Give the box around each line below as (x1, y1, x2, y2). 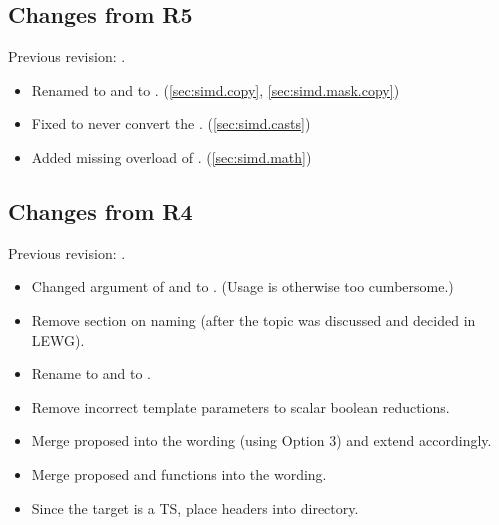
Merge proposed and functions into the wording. (31, 463, 327, 484)
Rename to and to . (31, 363, 151, 384)
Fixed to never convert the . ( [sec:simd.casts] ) (31, 113, 311, 134)
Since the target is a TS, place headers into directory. (31, 497, 359, 518)
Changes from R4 (8, 195, 193, 226)
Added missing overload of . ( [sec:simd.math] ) (31, 146, 312, 167)
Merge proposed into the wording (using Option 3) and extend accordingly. (31, 430, 492, 451)
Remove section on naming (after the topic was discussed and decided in (31, 309, 476, 330)
